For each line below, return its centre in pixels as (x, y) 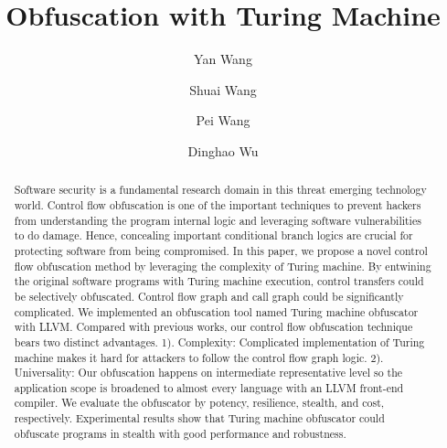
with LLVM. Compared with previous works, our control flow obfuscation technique (213, 327)
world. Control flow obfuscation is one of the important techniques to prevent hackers (218, 204)
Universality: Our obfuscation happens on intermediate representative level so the (208, 373)
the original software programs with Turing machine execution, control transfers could (219, 281)
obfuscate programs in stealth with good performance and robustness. (180, 433)
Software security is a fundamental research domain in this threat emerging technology (220, 190)
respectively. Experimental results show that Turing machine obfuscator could (199, 418)
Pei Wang (223, 120)
